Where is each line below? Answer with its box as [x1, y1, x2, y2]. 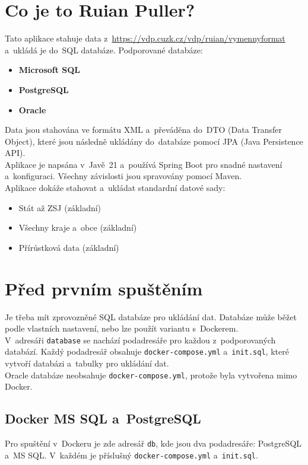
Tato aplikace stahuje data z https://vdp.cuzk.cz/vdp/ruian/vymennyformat [5, 32, 285, 44]
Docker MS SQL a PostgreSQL [5, 409, 201, 428]
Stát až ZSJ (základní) [18, 201, 101, 214]
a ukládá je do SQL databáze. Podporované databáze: [5, 43, 203, 56]
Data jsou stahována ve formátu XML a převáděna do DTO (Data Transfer [5, 123, 282, 136]
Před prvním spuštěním [5, 276, 203, 300]
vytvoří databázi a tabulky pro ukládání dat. [5, 357, 169, 370]
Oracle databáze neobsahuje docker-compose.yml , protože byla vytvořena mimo [5, 368, 297, 381]
